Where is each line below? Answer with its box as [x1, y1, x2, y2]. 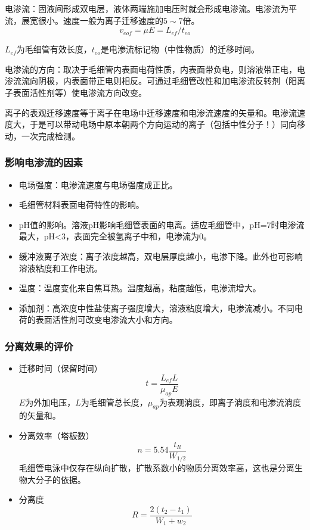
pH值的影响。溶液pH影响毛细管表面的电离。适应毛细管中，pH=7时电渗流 [18, 218, 305, 230]
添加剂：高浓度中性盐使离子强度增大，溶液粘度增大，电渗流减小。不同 [18, 301, 294, 314]
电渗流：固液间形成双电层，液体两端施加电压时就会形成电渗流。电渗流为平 [5, 2, 297, 14]
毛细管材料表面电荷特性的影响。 [18, 198, 144, 211]
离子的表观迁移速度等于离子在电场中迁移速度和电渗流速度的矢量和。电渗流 [5, 106, 297, 119]
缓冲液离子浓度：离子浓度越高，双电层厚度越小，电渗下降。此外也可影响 [18, 250, 303, 262]
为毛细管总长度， [80, 395, 148, 408]
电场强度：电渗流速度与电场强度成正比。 [18, 178, 178, 191]
